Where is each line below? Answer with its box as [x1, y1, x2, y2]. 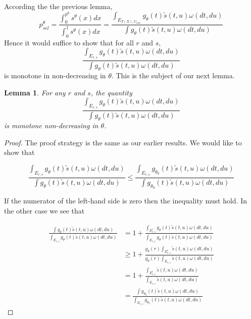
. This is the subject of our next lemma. [111, 70, 235, 81]
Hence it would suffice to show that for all [4, 37, 134, 47]
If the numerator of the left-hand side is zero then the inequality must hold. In [4, 195, 247, 206]
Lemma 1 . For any [4, 87, 66, 97]
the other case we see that [4, 205, 85, 216]
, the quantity [90, 87, 132, 97]
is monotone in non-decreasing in [4, 70, 106, 81]
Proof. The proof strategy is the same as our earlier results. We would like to [4, 137, 242, 147]
